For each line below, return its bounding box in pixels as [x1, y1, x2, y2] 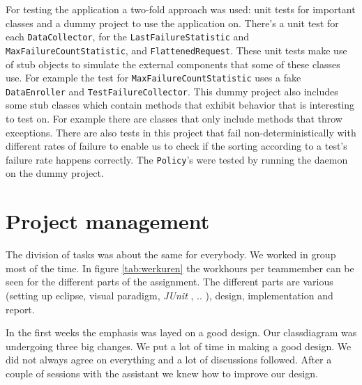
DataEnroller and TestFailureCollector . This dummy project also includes [6, 84, 338, 98]
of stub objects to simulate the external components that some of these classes [6, 56, 340, 71]
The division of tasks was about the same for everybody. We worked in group [6, 247, 336, 262]
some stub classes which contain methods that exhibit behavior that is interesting [6, 97, 355, 112]
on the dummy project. [6, 166, 104, 180]
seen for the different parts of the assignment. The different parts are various [6, 274, 333, 289]
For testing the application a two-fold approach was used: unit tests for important [6, 2, 356, 16]
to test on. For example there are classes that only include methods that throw [6, 111, 342, 125]
